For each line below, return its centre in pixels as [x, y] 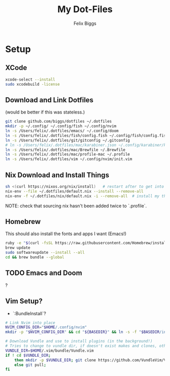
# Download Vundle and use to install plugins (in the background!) [79, 341]
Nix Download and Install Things [57, 175]
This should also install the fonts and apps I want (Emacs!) [66, 234]
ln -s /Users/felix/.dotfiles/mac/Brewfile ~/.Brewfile [65, 150]
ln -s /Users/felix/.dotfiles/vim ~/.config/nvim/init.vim [69, 159]
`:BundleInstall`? [29, 313]
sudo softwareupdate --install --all [45, 253]
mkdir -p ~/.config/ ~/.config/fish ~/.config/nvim [61, 126]
